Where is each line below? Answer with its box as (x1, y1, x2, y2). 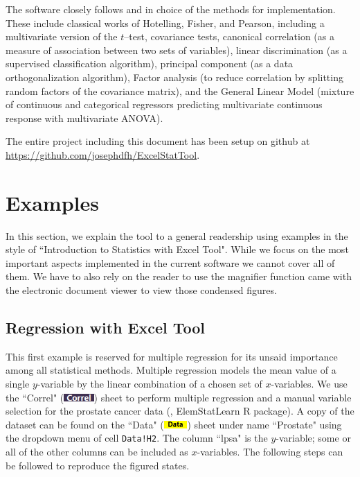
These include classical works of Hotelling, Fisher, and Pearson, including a (6, 15, 325, 30)
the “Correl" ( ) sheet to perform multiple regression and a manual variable (6, 390, 352, 404)
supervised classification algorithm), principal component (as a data (6, 56, 294, 71)
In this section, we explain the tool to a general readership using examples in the (6, 228, 348, 243)
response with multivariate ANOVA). (6, 110, 163, 125)
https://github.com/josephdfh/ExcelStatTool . (6, 147, 200, 162)
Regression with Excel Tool (6, 317, 206, 338)
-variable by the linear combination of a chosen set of (37, 376, 262, 391)
